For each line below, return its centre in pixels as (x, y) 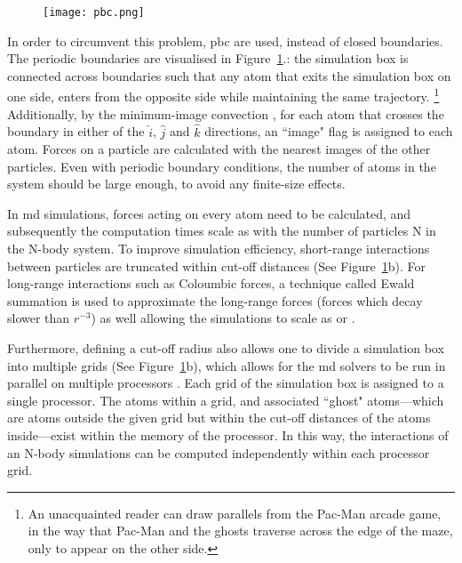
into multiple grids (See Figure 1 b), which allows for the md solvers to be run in (227, 365)
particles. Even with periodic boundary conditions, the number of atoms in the (222, 166)
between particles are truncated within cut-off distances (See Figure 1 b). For (216, 265)
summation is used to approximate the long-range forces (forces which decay (215, 300)
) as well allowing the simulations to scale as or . (223, 318)
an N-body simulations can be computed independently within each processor (219, 452)
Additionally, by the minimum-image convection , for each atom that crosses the (226, 113)
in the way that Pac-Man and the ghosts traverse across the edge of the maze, (240, 531)
